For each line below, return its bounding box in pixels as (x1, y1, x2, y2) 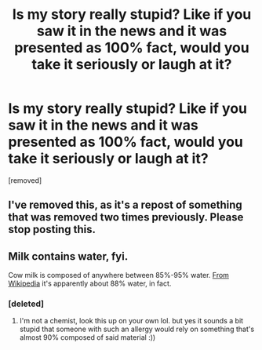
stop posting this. (8, 223, 96, 236)
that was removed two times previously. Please (8, 210, 244, 224)
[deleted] (8, 298, 45, 309)
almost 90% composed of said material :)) (19, 333, 156, 342)
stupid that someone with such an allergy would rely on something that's (19, 324, 255, 334)
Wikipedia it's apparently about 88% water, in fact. (8, 279, 172, 288)
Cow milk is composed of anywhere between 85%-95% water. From (8, 271, 230, 280)
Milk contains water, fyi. (8, 250, 129, 263)
